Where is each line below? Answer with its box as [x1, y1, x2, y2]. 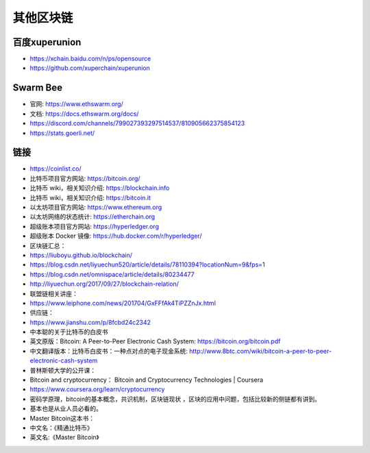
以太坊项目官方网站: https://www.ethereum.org [29, 203, 162, 211]
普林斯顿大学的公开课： [29, 366, 96, 374]
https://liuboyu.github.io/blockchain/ [29, 251, 133, 259]
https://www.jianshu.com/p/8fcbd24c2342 [29, 318, 151, 326]
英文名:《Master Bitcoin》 [29, 433, 99, 441]
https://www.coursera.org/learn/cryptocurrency [29, 385, 165, 393]
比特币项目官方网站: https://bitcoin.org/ [29, 174, 140, 182]
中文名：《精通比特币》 [29, 424, 93, 432]
